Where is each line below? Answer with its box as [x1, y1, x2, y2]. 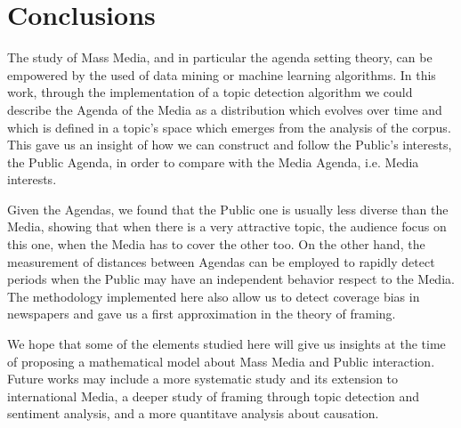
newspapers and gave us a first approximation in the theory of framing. [7, 304, 396, 323]
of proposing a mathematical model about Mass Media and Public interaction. [7, 351, 435, 370]
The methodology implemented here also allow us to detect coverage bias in [7, 287, 420, 305]
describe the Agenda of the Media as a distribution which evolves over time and [7, 100, 442, 118]
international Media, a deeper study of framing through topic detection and [7, 386, 420, 405]
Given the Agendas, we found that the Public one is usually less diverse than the [7, 199, 449, 218]
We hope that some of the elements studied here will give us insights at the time [7, 335, 446, 353]
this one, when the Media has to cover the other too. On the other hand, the [7, 235, 425, 254]
